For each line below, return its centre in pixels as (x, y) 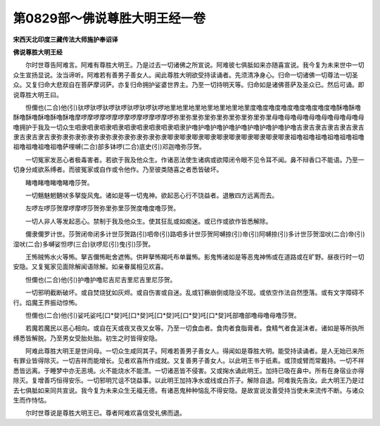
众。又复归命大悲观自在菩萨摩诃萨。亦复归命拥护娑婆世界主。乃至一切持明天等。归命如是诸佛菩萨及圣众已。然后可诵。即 (189, 85)
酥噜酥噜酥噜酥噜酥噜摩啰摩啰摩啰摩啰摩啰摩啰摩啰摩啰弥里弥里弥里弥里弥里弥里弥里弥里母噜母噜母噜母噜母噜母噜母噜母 (189, 117)
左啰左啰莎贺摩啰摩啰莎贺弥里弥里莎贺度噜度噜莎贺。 (102, 208)
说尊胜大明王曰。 (38, 94)
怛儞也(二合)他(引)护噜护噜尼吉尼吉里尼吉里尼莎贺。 (101, 279)
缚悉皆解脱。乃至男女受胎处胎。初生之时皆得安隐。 (87, 338)
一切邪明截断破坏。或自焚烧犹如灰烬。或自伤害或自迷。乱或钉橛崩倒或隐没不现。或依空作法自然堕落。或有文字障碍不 (195, 292)
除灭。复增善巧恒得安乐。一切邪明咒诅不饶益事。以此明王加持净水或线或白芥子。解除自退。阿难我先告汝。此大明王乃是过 (189, 380)
